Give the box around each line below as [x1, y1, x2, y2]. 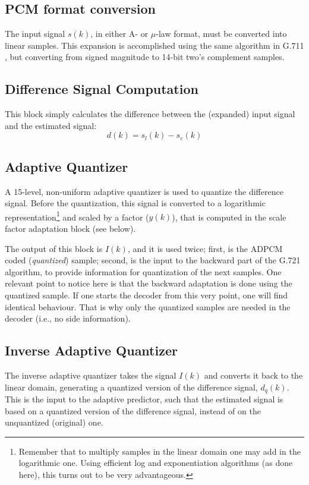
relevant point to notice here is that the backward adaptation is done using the [5, 277, 292, 289]
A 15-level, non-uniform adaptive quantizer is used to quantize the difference [5, 185, 283, 197]
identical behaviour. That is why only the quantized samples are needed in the [5, 300, 291, 313]
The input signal [5, 27, 65, 40]
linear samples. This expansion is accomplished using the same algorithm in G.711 [5, 39, 304, 51]
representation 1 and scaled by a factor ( [5, 209, 149, 223]
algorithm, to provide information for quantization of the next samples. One [5, 265, 282, 278]
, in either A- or [90, 27, 149, 40]
